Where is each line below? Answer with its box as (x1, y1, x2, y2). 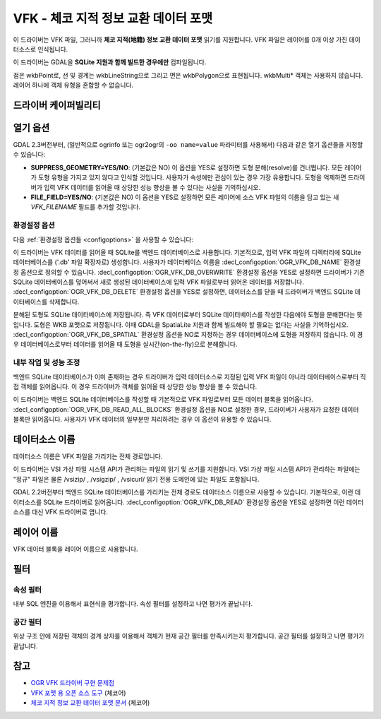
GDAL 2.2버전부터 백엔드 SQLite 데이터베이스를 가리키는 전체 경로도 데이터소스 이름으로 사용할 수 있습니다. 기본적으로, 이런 (13, 488, 353, 497)
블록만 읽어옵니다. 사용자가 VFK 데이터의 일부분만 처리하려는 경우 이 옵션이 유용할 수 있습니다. (13, 415, 272, 424)
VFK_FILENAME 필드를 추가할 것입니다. (30, 203, 141, 211)
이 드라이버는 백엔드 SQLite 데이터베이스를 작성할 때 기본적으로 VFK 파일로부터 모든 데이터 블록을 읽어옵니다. (13, 396, 313, 404)
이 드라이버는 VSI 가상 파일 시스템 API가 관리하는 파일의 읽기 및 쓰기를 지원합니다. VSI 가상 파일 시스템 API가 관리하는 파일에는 (13, 465, 361, 473)
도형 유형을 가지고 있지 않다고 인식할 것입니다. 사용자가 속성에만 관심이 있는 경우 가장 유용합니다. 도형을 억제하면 (37, 173, 347, 182)
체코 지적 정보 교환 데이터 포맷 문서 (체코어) (30, 699, 150, 707)
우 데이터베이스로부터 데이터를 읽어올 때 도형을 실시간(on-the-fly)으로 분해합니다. (13, 340, 238, 349)
